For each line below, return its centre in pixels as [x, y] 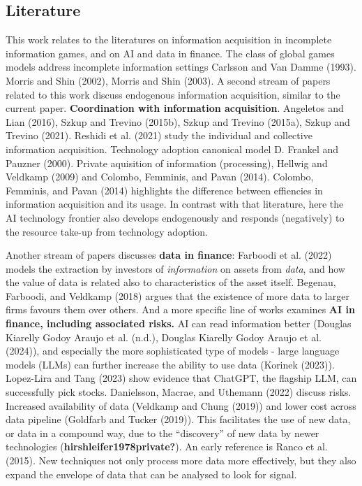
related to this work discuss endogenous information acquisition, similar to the [173, 94]
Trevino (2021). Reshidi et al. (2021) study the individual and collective [159, 135]
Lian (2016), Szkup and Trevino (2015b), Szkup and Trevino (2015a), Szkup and [178, 121]
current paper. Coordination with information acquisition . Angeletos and [175, 108]
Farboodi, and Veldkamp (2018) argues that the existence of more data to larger [178, 295]
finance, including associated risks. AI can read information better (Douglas [179, 323]
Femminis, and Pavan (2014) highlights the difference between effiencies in [164, 190]
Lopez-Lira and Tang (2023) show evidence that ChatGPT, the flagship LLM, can [181, 378]
